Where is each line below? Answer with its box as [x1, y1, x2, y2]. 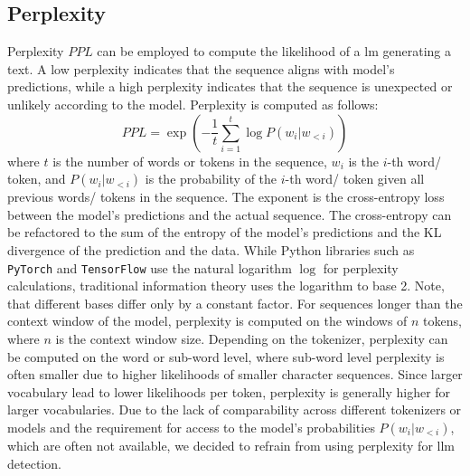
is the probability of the [145, 169, 277, 188]
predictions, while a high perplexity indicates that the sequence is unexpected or [7, 77, 453, 96]
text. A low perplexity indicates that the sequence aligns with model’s [7, 59, 395, 78]
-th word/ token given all [285, 169, 425, 188]
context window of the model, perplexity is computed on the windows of [7, 311, 408, 330]
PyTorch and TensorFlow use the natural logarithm [7, 258, 292, 277]
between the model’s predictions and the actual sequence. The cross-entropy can [7, 205, 452, 224]
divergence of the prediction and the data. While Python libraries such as [7, 240, 415, 259]
